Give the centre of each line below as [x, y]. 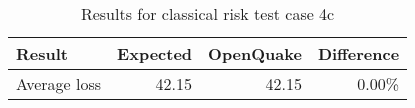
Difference [358, 53]
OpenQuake [255, 53]
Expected [155, 53]
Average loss [59, 83]
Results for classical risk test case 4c [207, 13]
